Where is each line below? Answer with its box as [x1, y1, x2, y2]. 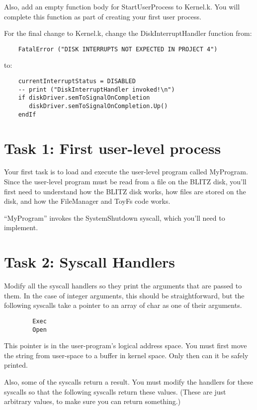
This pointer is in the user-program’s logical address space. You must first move [4, 340, 247, 351]
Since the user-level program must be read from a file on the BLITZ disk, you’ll [4, 176, 247, 187]
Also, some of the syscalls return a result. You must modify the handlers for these [4, 377, 253, 387]
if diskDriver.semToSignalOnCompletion [18, 94, 150, 102]
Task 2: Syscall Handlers [4, 252, 175, 272]
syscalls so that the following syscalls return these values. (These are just [4, 386, 226, 397]
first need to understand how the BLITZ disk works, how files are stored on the [4, 186, 246, 196]
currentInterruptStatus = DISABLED [18, 78, 136, 85]
